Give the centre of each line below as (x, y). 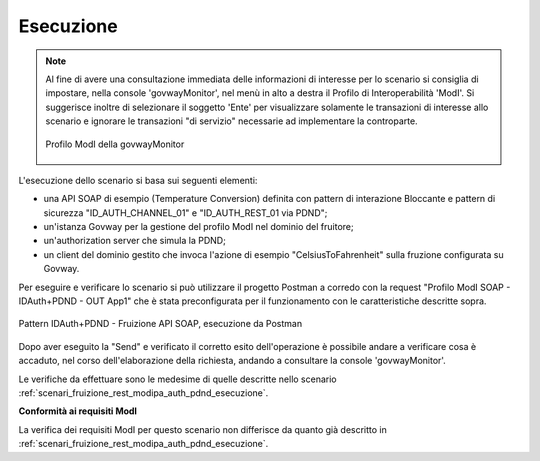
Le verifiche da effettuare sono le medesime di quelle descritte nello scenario (177, 379)
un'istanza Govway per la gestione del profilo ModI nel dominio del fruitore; (198, 227)
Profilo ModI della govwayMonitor (115, 144)
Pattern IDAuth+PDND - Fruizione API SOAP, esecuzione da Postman (160, 324)
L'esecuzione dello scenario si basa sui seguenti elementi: (138, 180)
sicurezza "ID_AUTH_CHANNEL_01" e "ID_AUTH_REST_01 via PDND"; (185, 212)
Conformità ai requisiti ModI (78, 411)
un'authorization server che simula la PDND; (135, 241)
